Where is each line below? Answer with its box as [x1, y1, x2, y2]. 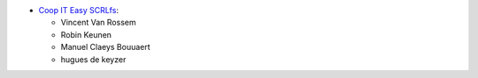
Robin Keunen [60, 29, 112, 39]
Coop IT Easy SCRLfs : [38, 5, 119, 15]
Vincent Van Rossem [60, 18, 136, 28]
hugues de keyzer [60, 53, 127, 65]
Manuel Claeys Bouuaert [60, 42, 150, 53]
